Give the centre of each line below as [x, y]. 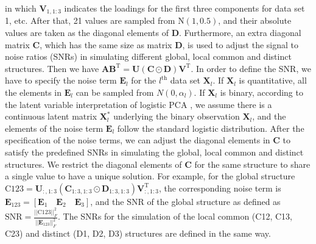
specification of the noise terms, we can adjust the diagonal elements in [138, 140]
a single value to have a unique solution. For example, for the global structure [150, 176]
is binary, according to [262, 92]
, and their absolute [255, 20]
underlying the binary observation [177, 116]
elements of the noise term [54, 128]
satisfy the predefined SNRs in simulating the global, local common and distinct [154, 152]
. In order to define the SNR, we [251, 68]
